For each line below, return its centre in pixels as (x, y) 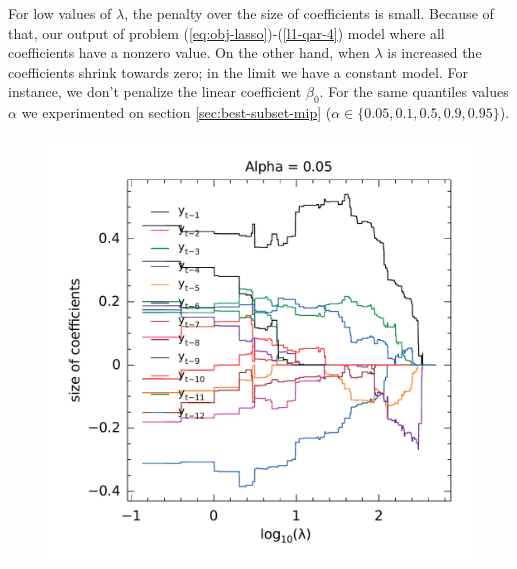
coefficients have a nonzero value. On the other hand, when (189, 52)
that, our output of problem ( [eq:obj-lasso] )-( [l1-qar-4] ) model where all (226, 32)
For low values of (60, 13)
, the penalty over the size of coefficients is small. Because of (309, 13)
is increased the (434, 52)
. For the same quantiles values (414, 91)
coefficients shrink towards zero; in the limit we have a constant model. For (238, 71)
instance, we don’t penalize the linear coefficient (155, 91)
